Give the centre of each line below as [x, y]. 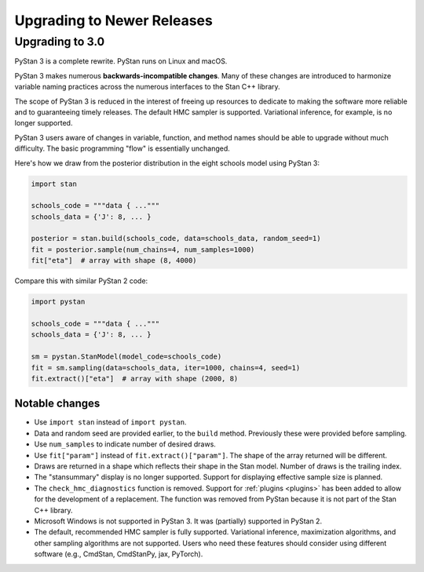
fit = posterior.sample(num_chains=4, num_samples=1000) [143, 250]
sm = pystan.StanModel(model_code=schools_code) [126, 357]
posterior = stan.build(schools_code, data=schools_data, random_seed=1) [176, 239]
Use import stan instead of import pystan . [110, 422]
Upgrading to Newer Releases [114, 20]
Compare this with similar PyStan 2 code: [81, 281]
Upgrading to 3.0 [60, 42]
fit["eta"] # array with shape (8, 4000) [114, 260]
